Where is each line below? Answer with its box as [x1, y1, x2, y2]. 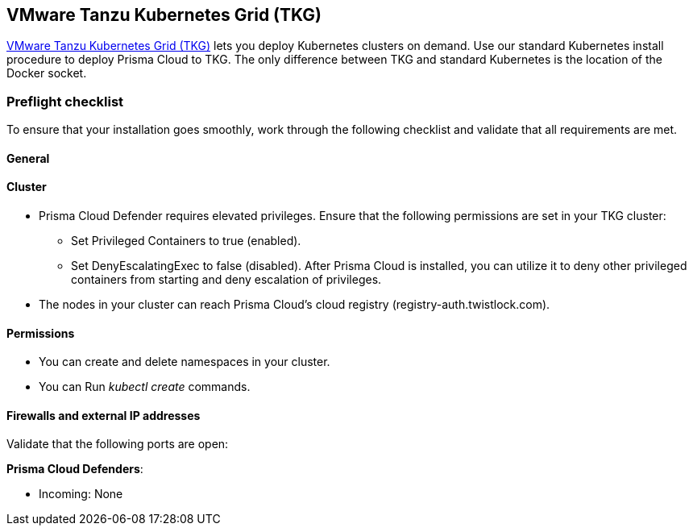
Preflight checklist [6, 93, 124, 110]
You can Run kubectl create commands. [39, 380, 251, 394]
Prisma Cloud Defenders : [6, 462, 143, 476]
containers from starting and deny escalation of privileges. [71, 272, 382, 286]
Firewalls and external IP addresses [6, 408, 201, 422]
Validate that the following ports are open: [6, 437, 229, 451]
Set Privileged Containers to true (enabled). [71, 234, 301, 247]
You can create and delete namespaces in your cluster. [39, 355, 330, 369]
